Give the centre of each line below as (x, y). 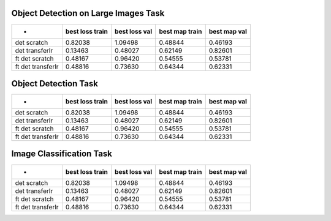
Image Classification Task (62, 154)
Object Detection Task (55, 84)
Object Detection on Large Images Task (88, 13)
